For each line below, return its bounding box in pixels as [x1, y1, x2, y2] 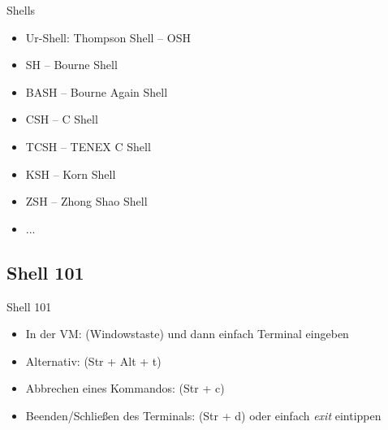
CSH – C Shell [25, 111, 98, 128]
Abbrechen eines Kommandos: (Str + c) [25, 380, 225, 397]
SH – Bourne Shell [25, 56, 118, 73]
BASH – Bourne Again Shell [25, 83, 168, 100]
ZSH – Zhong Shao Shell [25, 193, 148, 210]
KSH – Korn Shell [25, 165, 116, 182]
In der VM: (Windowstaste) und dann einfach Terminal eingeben [25, 325, 349, 342]
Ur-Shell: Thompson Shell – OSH [25, 28, 191, 46]
